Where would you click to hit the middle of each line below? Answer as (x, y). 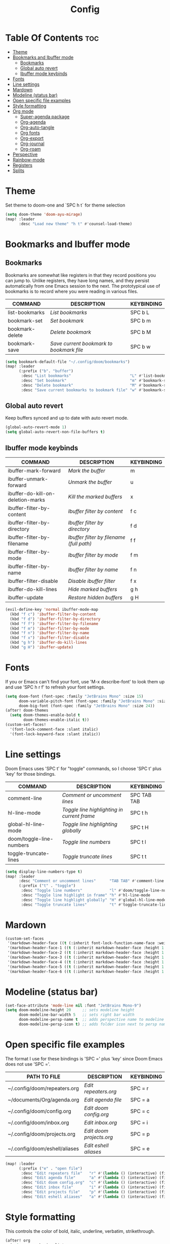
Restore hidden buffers (95, 597)
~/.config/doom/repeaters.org (44, 1088)
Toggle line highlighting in (92, 809)
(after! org (18, 1240)
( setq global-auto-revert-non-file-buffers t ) (55, 432)
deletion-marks (27, 500)
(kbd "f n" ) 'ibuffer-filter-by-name (50, 633)
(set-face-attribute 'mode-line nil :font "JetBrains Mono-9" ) (73, 1006)
